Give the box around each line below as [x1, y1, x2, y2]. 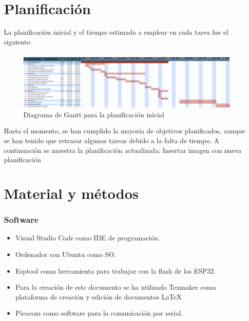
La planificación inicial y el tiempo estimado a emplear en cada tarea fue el [4, 27, 229, 37]
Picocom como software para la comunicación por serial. [15, 308, 183, 318]
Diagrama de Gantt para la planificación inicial [23, 109, 164, 119]
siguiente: [4, 36, 32, 46]
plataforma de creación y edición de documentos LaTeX [15, 291, 182, 301]
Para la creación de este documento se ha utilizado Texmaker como [15, 282, 216, 292]
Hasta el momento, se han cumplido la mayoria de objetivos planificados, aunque [4, 126, 246, 136]
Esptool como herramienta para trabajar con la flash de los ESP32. [15, 265, 216, 276]
